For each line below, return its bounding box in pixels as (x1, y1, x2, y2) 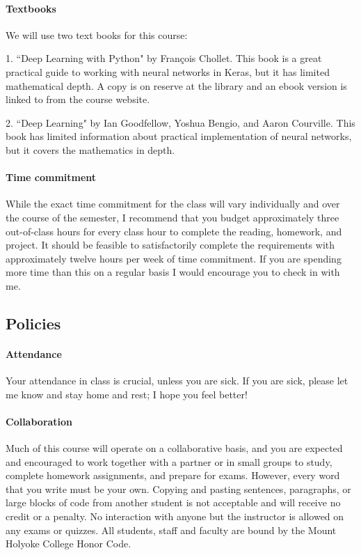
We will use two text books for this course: (6, 27, 188, 42)
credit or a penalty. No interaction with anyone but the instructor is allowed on (6, 509, 344, 524)
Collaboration (6, 414, 73, 428)
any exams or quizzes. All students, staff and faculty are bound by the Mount (6, 522, 337, 537)
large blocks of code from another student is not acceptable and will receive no (6, 495, 341, 510)
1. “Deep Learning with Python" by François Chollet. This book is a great (6, 51, 322, 65)
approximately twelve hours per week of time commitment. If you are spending (6, 251, 342, 265)
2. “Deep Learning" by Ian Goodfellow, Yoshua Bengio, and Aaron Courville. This (6, 115, 355, 130)
